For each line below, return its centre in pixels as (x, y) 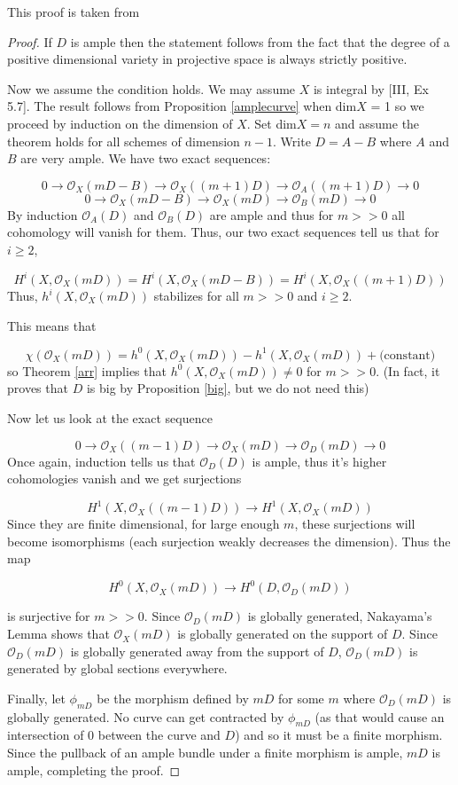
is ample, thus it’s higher (319, 461)
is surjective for (49, 616)
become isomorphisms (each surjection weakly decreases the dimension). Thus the (229, 541)
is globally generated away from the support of (197, 651)
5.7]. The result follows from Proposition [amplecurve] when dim (182, 106)
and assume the (377, 123)
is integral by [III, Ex (371, 88)
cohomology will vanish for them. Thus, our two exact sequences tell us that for (223, 232)
